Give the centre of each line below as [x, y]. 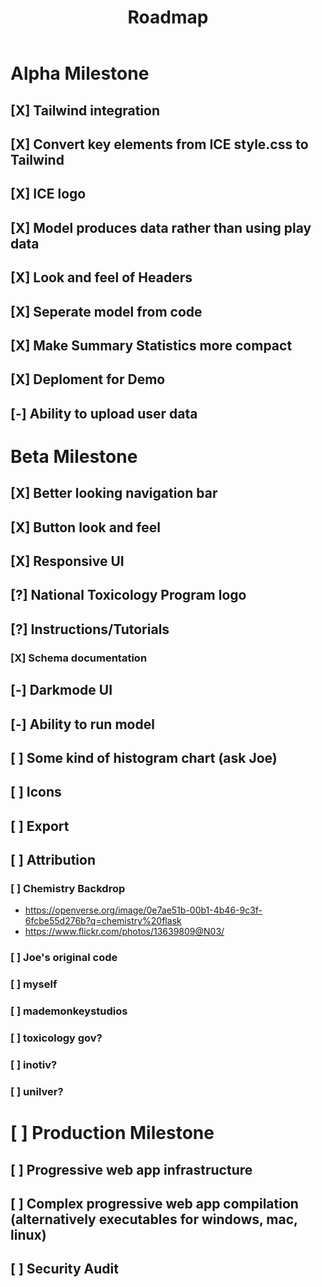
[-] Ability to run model [82, 724]
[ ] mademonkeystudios [69, 1011]
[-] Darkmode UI [61, 690]
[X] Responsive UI [67, 561]
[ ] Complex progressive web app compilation [154, 1203]
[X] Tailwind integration [85, 110]
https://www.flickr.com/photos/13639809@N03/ [124, 932]
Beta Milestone [74, 456]
